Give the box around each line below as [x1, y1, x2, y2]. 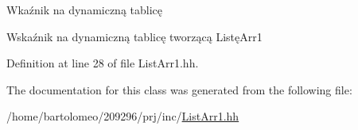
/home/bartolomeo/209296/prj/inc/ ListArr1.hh [6, 108, 239, 124]
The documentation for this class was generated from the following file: [6, 81, 352, 97]
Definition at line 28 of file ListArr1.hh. [6, 55, 199, 71]
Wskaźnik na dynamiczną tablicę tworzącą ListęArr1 [6, 28, 263, 44]
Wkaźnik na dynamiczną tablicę [6, 2, 163, 17]
